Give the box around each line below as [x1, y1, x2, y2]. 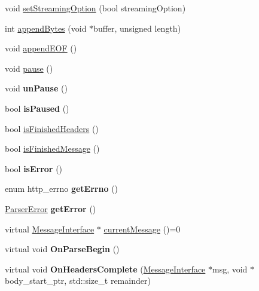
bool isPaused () [5, 102, 69, 114]
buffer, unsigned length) [93, 22, 181, 34]
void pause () [5, 62, 53, 74]
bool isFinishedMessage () [5, 142, 100, 155]
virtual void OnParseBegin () [5, 243, 120, 255]
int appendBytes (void [5, 22, 87, 34]
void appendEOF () [5, 42, 77, 54]
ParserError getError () [5, 202, 96, 215]
